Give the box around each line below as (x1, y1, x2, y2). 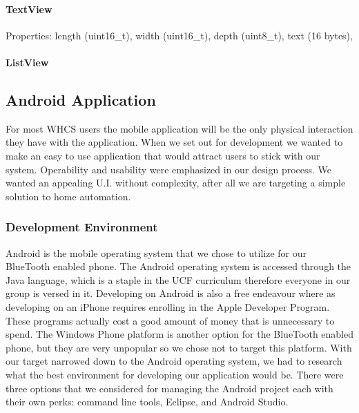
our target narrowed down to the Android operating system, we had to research (6, 354, 342, 368)
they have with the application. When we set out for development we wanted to (6, 135, 343, 149)
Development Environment (6, 218, 158, 236)
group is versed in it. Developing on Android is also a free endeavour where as (6, 286, 336, 300)
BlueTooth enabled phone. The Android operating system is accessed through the (6, 259, 351, 273)
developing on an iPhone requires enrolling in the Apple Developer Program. (6, 299, 330, 314)
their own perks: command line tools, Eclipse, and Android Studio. (6, 394, 289, 409)
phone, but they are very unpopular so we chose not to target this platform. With (6, 340, 352, 354)
